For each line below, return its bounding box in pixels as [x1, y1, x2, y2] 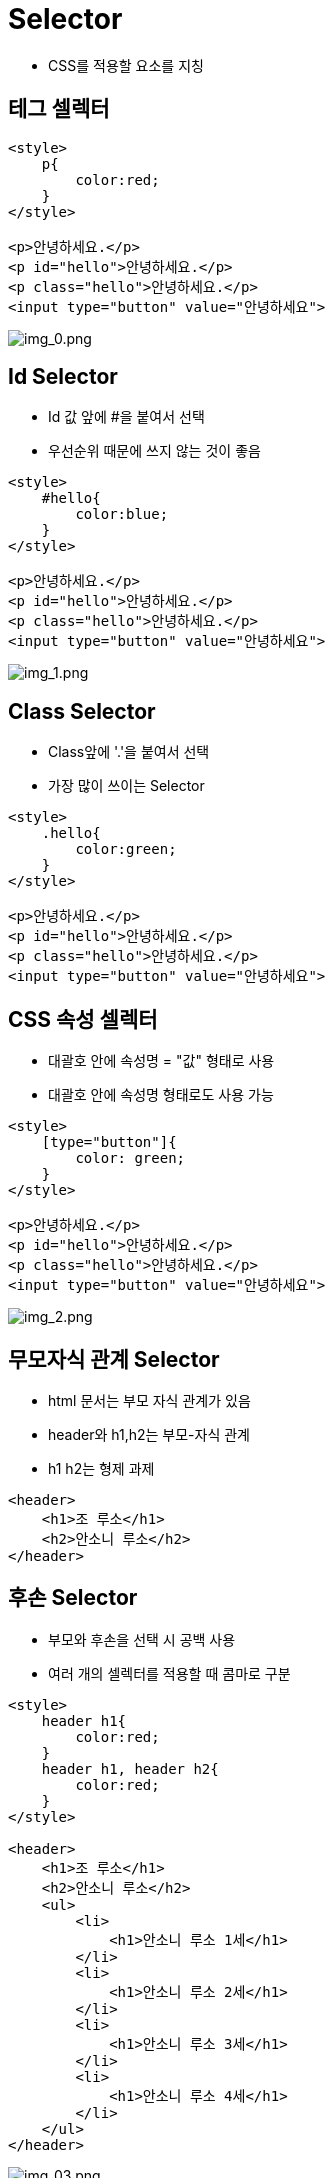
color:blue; [75, 506, 169, 523]
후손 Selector [8, 1585, 138, 1611]
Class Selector [8, 698, 156, 724]
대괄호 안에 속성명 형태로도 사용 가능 [48, 1086, 274, 1104]
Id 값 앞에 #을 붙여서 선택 [48, 408, 205, 426]
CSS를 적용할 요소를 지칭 [48, 56, 204, 74]
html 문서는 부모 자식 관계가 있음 [48, 1391, 251, 1409]
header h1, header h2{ [41, 1760, 219, 1777]
